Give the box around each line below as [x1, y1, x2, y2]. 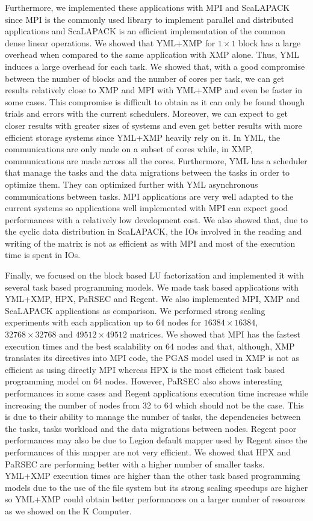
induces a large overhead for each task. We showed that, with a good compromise [5, 60, 305, 72]
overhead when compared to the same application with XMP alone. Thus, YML [5, 48, 300, 61]
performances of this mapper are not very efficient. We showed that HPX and [5, 445, 291, 458]
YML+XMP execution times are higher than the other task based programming [5, 469, 300, 482]
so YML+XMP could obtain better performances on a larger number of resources [5, 493, 306, 505]
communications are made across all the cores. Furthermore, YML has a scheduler [5, 154, 308, 167]
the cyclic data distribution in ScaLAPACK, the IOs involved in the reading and [5, 225, 302, 238]
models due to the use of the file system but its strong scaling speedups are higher [5, 481, 308, 493]
